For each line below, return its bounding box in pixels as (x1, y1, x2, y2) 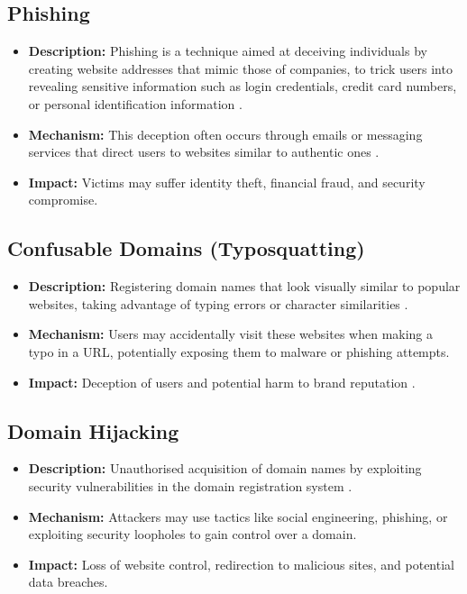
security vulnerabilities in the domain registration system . (28, 476, 353, 495)
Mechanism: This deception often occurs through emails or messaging (28, 124, 423, 143)
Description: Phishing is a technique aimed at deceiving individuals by (28, 41, 427, 60)
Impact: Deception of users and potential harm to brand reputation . (28, 372, 416, 391)
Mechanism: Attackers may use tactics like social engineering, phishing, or (28, 507, 448, 525)
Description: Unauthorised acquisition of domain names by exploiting (28, 459, 422, 478)
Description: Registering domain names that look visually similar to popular (28, 277, 461, 296)
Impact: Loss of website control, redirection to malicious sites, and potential (28, 554, 454, 573)
